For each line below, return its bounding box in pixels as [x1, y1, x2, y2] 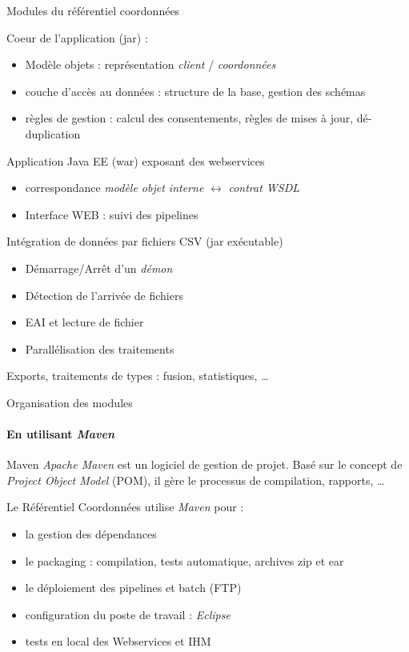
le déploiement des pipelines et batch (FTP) [25, 579, 242, 596]
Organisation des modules [6, 394, 133, 410]
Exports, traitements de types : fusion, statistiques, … [6, 367, 269, 384]
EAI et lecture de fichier [25, 314, 144, 330]
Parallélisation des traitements [25, 340, 174, 357]
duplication [25, 125, 81, 142]
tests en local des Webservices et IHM [25, 633, 211, 650]
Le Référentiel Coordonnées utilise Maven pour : [6, 498, 244, 515]
